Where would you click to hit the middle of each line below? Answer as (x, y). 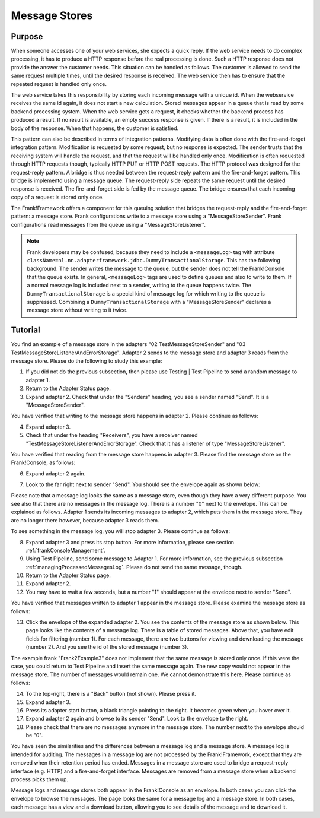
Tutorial (26, 330)
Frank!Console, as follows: (43, 462)
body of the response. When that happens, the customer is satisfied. (95, 128)
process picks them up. (39, 779)
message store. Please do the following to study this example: (87, 361)
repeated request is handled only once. (59, 84)
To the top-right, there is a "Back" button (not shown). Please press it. (111, 694)
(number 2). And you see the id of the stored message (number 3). (107, 647)
